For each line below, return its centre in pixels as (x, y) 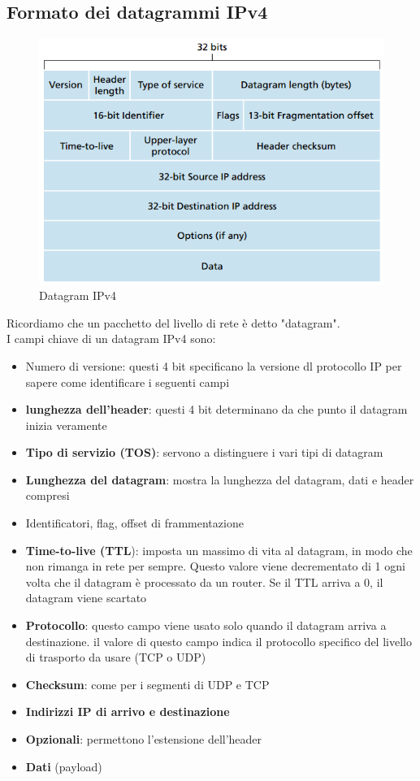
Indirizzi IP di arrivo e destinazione (128, 712)
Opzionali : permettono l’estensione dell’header (144, 739)
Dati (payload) (64, 766)
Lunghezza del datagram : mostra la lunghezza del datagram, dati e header (220, 479)
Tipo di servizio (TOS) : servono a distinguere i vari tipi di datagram (204, 452)
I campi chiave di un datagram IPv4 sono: (111, 338)
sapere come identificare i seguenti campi (128, 382)
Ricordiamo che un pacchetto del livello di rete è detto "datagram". (173, 322)
